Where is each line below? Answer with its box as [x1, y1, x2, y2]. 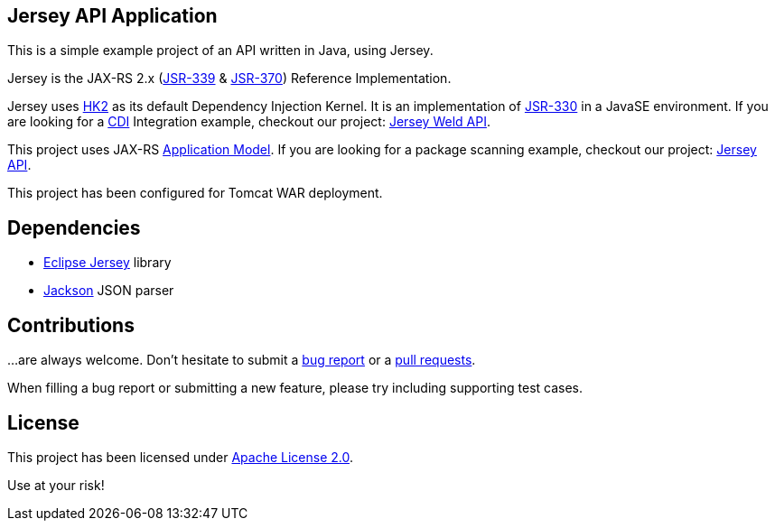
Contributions [7, 313, 135, 337]
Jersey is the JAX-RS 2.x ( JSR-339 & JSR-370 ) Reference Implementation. [7, 70, 452, 87]
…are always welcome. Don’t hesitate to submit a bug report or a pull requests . [7, 352, 476, 368]
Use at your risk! [7, 477, 105, 493]
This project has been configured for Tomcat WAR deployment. [7, 185, 383, 201]
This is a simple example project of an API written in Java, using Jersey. [7, 42, 434, 59]
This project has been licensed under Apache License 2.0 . [7, 449, 354, 465]
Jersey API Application [7, 5, 218, 27]
